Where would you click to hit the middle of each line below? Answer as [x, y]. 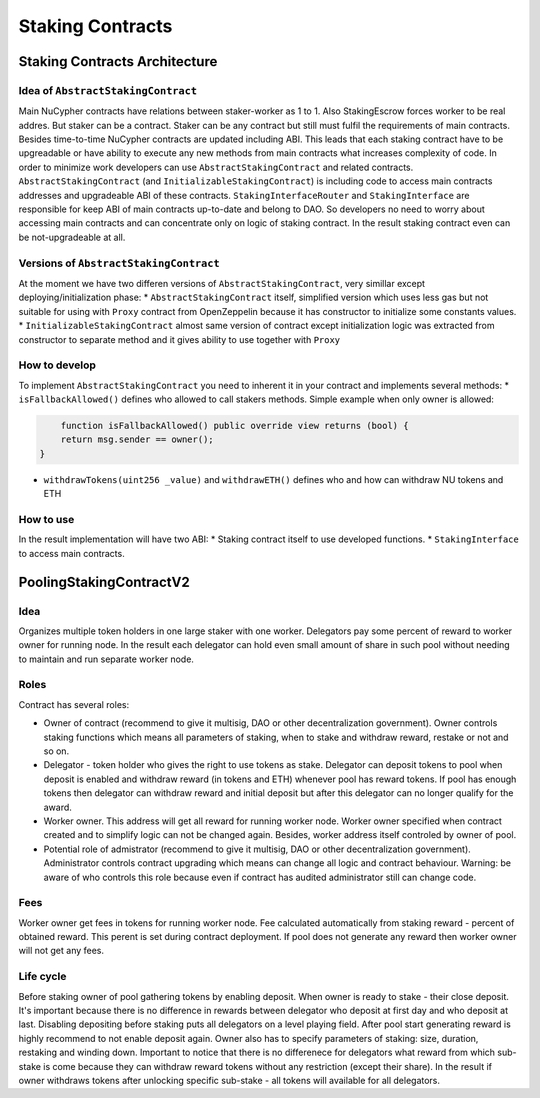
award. [57, 807]
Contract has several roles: [74, 704]
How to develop [57, 365]
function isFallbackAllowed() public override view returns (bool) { [234, 426]
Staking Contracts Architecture [118, 61]
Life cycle [42, 977]
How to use [46, 519]
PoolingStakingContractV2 [104, 581]
